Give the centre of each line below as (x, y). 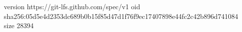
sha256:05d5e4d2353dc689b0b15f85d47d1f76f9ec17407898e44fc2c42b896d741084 (121, 16)
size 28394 (19, 25)
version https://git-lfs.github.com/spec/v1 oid (72, 6)
